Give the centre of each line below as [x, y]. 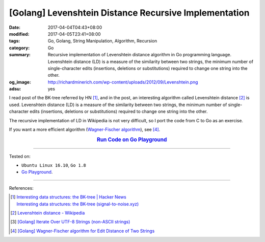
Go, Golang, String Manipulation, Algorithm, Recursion [102, 41]
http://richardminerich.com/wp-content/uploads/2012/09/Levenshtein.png [123, 82]
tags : [14, 41]
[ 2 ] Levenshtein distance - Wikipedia [48, 213]
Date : [15, 27]
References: [21, 188]
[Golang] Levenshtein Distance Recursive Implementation [129, 13]
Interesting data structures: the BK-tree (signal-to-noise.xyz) [78, 204]
